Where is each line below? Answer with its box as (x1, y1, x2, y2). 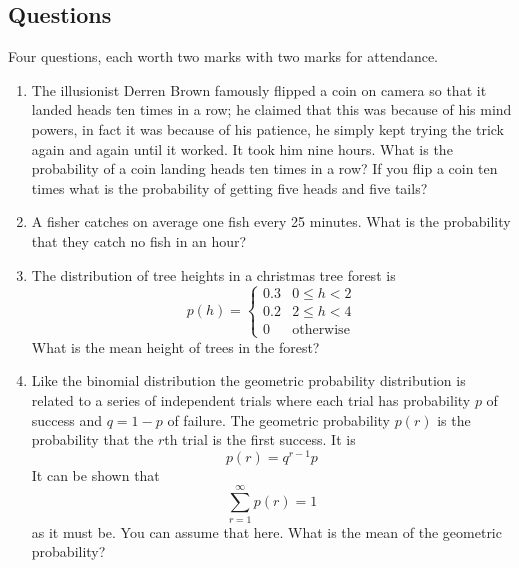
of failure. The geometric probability (167, 409, 390, 430)
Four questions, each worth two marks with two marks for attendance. (8, 46, 439, 67)
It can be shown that (31, 464, 160, 485)
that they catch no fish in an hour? (31, 230, 247, 251)
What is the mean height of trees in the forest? (31, 336, 320, 357)
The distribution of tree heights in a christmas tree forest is (31, 264, 396, 285)
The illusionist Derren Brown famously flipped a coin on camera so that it (31, 79, 487, 100)
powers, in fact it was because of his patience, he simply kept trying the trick (31, 118, 504, 139)
